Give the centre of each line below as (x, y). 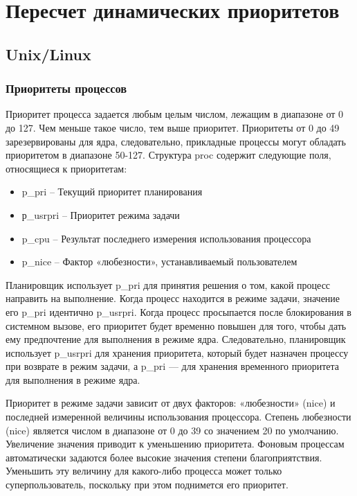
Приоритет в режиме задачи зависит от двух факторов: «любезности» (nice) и (171, 403)
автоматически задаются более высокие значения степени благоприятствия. (164, 457)
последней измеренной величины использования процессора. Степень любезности (178, 417)
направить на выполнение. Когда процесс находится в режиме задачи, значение (173, 298)
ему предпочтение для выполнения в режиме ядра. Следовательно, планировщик (176, 339)
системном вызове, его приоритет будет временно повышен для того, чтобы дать (176, 325)
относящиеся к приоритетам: (66, 168)
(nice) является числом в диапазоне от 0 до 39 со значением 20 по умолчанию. (172, 430)
